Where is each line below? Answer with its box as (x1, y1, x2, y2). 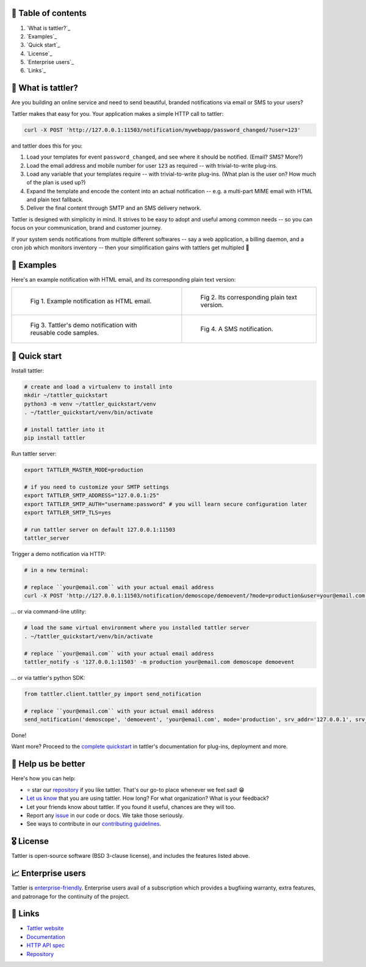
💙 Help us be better (11, 759, 85, 769)
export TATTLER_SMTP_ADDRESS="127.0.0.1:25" (24, 492, 160, 499)
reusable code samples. (30, 329, 99, 337)
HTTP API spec (26, 942, 65, 949)
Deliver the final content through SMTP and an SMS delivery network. (26, 204, 201, 212)
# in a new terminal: (24, 567, 89, 574)
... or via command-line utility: (11, 608, 87, 615)
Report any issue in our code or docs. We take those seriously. (26, 812, 184, 819)
